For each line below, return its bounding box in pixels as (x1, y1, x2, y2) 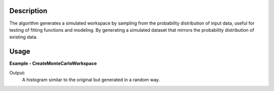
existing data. (9, 34, 38, 40)
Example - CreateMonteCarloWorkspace (9, 60, 97, 66)
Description (9, 7, 48, 15)
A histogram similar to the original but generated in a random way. (22, 76, 160, 82)
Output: (9, 69, 25, 75)
